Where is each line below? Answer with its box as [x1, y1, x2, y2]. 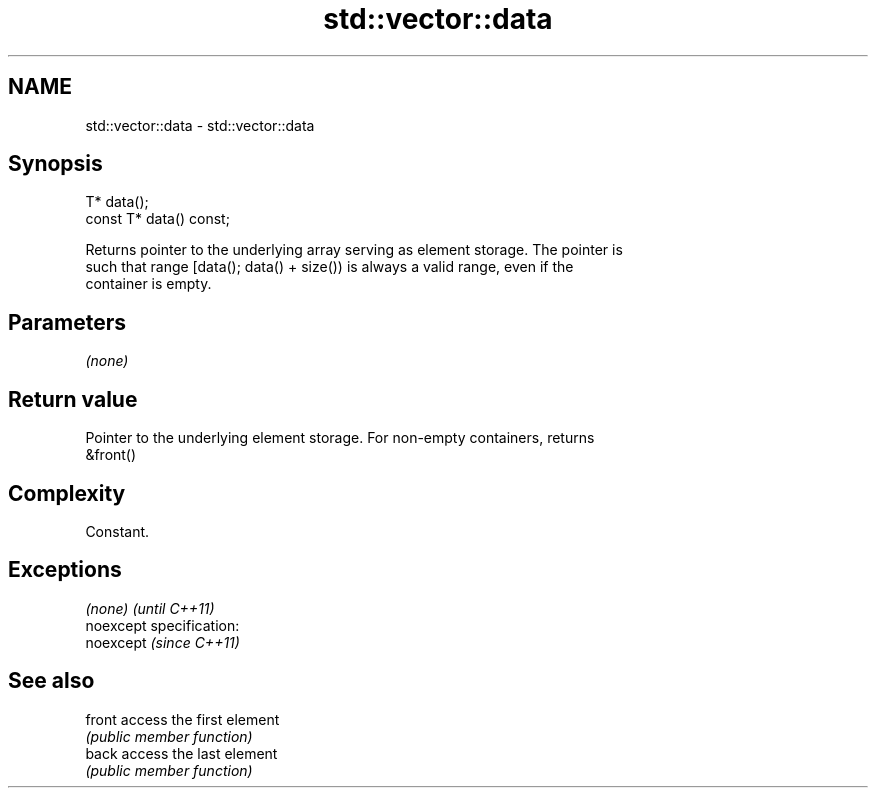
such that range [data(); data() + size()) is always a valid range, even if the [85, 258, 574, 276]
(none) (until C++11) [85, 599, 215, 617]
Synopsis [8, 151, 103, 177]
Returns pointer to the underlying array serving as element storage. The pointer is [85, 241, 623, 259]
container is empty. [85, 275, 212, 293]
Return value [8, 386, 138, 412]
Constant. [85, 522, 150, 540]
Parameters [8, 309, 126, 335]
